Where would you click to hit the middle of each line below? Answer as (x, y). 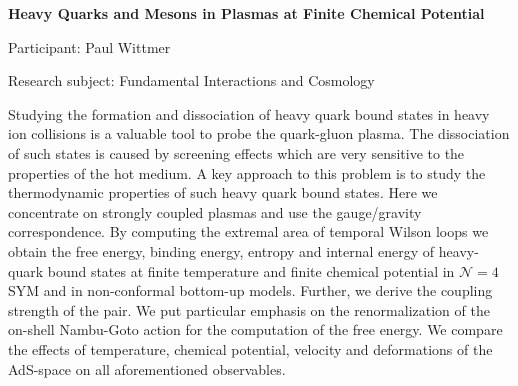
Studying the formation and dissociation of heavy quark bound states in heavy (249, 113)
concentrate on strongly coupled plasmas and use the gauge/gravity (215, 211)
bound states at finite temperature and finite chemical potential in (251, 270)
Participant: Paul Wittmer (89, 46)
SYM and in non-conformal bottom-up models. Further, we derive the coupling (250, 290)
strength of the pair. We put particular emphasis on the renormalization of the (249, 309)
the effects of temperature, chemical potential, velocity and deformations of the (250, 348)
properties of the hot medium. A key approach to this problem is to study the (247, 172)
